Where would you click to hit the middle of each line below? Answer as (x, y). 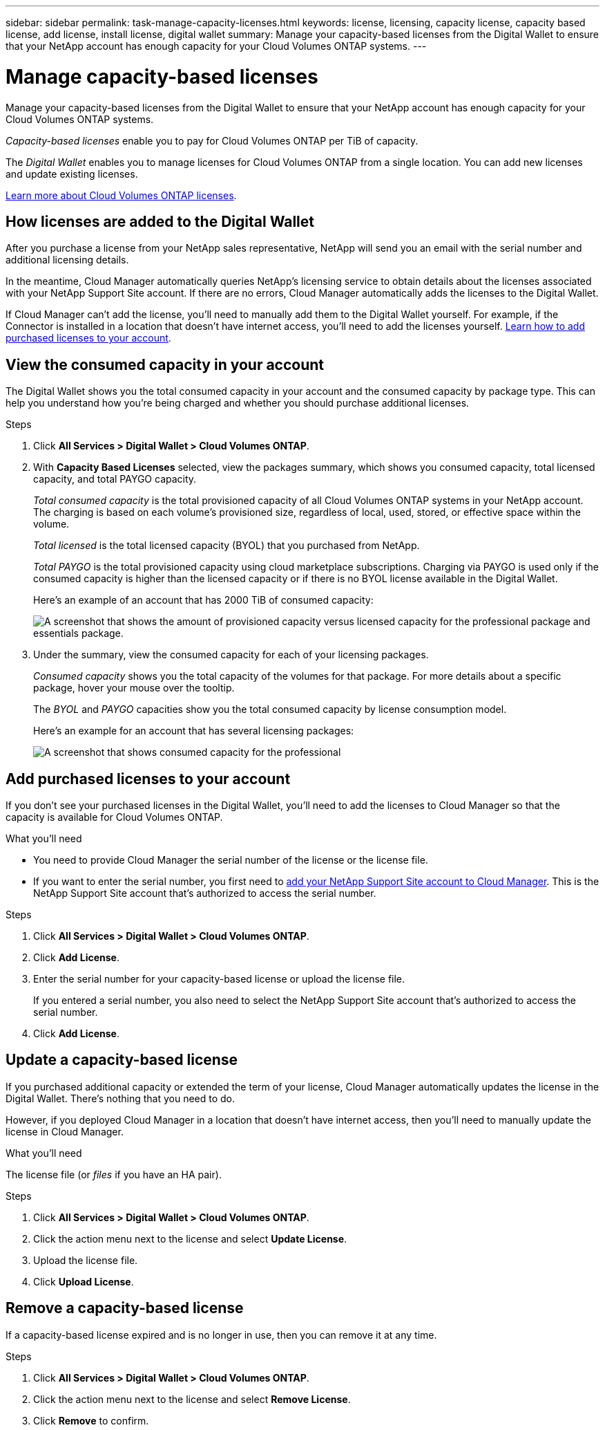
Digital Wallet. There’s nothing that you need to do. (121, 1098)
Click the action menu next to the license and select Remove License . (192, 1399)
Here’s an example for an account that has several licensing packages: (194, 731)
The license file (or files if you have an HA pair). (114, 1174)
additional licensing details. (67, 260)
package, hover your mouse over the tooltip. (134, 688)
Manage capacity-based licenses (162, 76)
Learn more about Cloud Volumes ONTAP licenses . (121, 195)
